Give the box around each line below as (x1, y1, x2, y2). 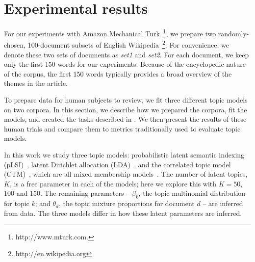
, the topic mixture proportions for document (59, 198, 195, 209)
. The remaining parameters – (40, 188, 130, 198)
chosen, (4, 40, 26, 50)
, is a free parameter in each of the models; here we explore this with (9, 178, 217, 188)
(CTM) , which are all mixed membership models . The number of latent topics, (4, 169, 248, 179)
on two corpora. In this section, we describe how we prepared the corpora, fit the (4, 104, 247, 114)
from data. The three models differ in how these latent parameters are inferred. (4, 208, 242, 218)
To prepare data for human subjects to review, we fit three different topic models (4, 95, 248, 105)
